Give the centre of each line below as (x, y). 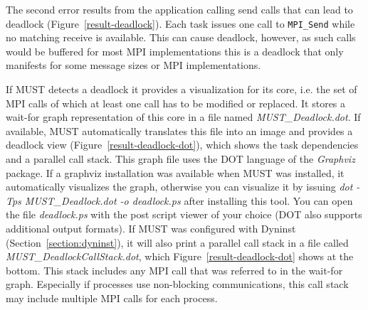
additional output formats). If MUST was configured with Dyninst (151, 228)
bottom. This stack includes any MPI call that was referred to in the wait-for (174, 270)
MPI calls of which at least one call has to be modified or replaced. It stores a (176, 103)
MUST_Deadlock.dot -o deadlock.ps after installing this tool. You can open (189, 200)
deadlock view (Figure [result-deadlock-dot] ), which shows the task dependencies (182, 145)
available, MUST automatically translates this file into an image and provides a (179, 130)
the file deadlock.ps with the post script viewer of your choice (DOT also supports (184, 214)
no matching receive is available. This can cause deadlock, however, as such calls (181, 37)
